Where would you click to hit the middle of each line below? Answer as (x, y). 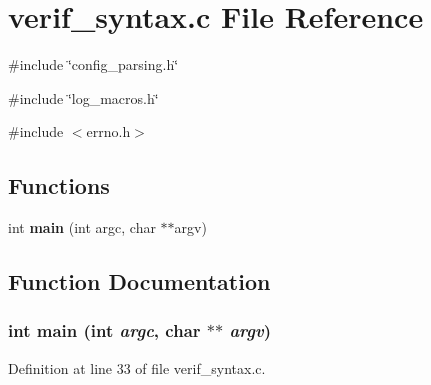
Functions (59, 185)
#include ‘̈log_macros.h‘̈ (83, 97)
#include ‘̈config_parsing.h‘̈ (93, 64)
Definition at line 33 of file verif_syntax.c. (137, 367)
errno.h (108, 131)
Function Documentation (139, 281)
